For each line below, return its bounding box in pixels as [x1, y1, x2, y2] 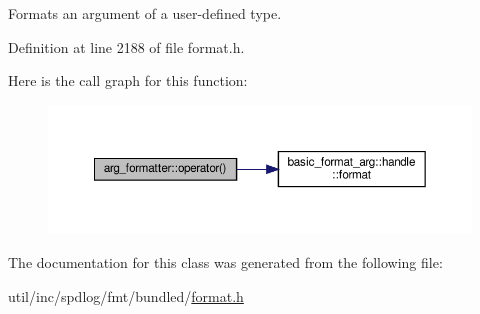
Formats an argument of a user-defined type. [8, 3, 282, 23]
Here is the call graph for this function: [8, 70, 248, 91]
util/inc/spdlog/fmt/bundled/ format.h [8, 285, 244, 306]
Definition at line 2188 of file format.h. [8, 36, 245, 57]
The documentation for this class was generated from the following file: [8, 251, 443, 272]
